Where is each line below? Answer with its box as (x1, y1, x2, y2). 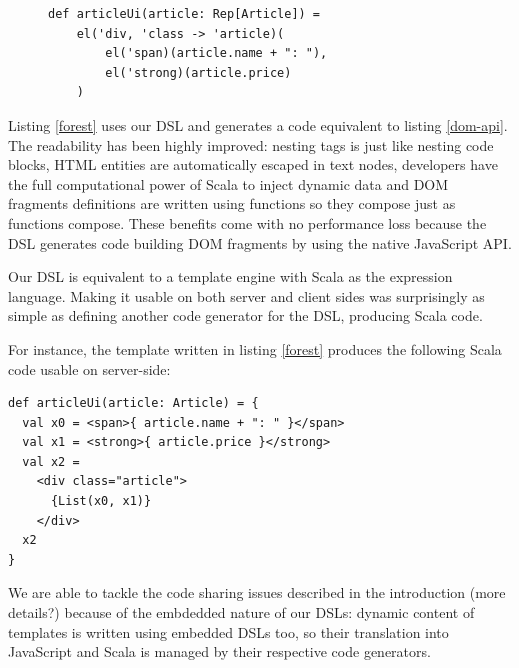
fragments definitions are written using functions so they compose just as (8, 193, 456, 214)
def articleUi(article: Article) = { (8, 396, 259, 411)
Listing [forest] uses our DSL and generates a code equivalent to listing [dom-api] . (8, 114, 508, 135)
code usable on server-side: (8, 358, 171, 379)
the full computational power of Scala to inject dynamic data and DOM (8, 173, 449, 194)
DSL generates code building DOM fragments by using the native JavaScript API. (8, 232, 512, 253)
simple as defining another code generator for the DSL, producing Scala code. (8, 305, 483, 326)
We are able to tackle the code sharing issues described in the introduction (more (8, 582, 506, 603)
